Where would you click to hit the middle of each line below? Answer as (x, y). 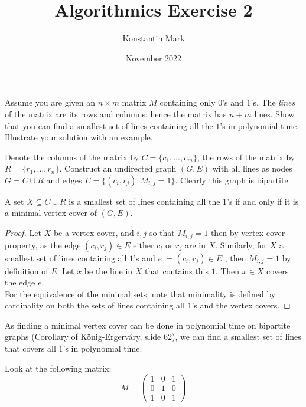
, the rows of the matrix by (246, 157)
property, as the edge (43, 244)
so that (162, 233)
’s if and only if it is (263, 201)
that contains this (177, 270)
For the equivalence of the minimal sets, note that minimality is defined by (140, 293)
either (144, 244)
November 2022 (154, 58)
